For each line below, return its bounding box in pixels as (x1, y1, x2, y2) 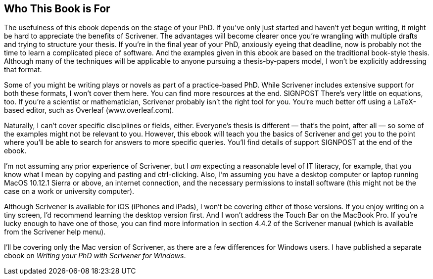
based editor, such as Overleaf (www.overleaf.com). (4, 106, 174, 115)
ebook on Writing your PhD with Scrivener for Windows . (4, 251, 186, 260)
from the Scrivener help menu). (4, 228, 106, 236)
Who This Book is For (4, 2, 110, 15)
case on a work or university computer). (4, 187, 135, 196)
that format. (4, 65, 42, 74)
